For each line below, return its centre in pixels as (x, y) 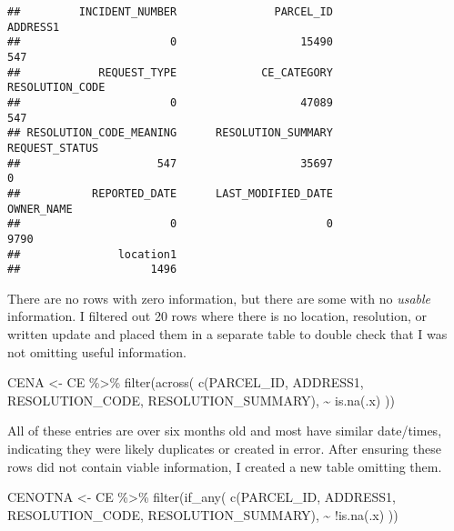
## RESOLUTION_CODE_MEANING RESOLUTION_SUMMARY (170, 133)
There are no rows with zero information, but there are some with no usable (219, 298)
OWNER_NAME (40, 209)
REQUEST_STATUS (53, 148)
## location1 (92, 254)
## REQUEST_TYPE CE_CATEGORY (170, 72)
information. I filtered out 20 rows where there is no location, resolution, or (217, 316)
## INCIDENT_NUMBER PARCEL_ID (170, 12)
